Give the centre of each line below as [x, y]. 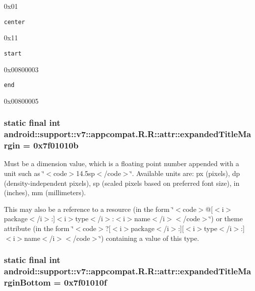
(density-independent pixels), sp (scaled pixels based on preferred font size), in [122, 183]
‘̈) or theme [226, 218]
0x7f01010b [56, 145]
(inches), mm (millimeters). [45, 192]
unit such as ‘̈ [24, 173]
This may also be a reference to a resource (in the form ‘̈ [89, 209]
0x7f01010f [85, 282]
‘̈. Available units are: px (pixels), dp [185, 173]
